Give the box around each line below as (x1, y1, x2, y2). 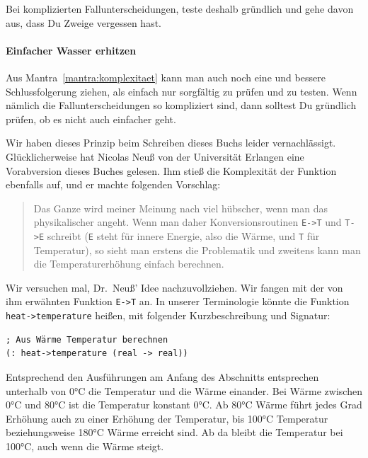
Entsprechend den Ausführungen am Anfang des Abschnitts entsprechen (6, 369, 319, 384)
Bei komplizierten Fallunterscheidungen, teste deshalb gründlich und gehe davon (6, 1, 354, 16)
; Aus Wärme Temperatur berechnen (6, 334, 168, 345)
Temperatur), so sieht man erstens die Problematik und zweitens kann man (33, 242, 361, 257)
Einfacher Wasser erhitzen (6, 42, 137, 57)
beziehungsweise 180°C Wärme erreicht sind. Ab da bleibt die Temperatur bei (6, 425, 343, 440)
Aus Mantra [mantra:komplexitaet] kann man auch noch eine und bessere (6, 69, 326, 84)
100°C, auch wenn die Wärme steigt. (6, 438, 164, 453)
